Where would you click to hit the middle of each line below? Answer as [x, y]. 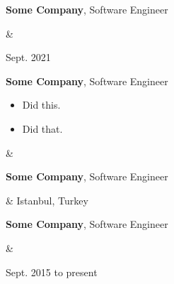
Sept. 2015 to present [52, 272]
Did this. [41, 105]
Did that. [42, 128]
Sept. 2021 [28, 57]
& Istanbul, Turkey [47, 200]
